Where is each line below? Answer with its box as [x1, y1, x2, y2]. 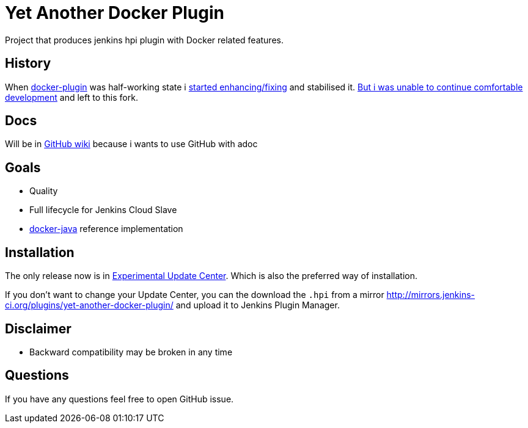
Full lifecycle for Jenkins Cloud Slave [29, 205, 177, 216]
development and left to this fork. [5, 92, 138, 103]
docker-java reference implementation [29, 223, 183, 234]
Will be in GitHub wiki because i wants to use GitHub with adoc [5, 139, 258, 150]
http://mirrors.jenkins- [386, 289, 475, 300]
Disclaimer [5, 321, 71, 336]
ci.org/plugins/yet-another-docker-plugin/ [5, 300, 174, 311]
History [5, 56, 51, 71]
